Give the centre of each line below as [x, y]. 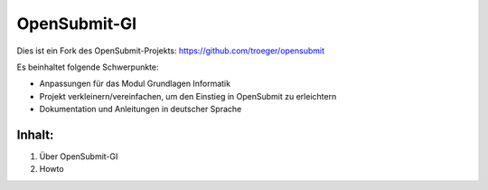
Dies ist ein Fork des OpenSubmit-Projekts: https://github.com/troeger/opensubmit [171, 51]
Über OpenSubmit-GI [79, 157]
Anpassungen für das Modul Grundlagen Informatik [135, 84]
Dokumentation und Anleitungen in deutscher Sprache [141, 109]
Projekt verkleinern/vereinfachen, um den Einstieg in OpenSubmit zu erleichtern [188, 96]
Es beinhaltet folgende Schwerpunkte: [88, 67]
